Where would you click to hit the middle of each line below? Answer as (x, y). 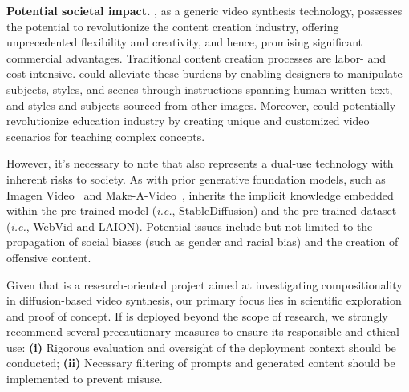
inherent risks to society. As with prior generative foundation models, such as (196, 178)
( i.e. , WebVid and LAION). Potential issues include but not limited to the (190, 226)
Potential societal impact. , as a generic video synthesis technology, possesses (204, 10)
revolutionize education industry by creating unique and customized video (188, 121)
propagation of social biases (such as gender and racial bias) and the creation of (202, 242)
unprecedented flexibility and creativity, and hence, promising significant (185, 42)
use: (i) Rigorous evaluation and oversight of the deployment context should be (201, 347)
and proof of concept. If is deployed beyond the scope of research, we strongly (197, 315)
